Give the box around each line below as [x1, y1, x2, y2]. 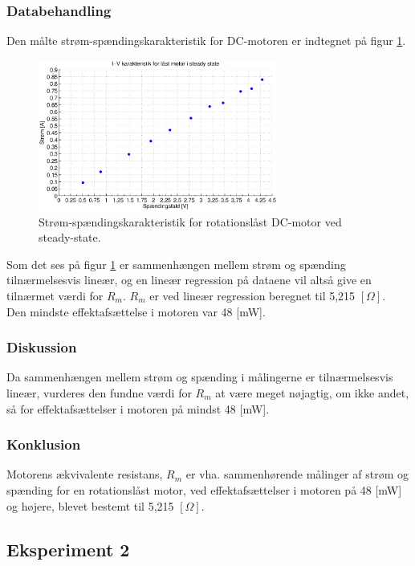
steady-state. [39, 229, 101, 246]
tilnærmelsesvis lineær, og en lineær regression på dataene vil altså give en [6, 271, 372, 288]
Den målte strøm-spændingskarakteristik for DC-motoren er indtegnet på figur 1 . [6, 32, 406, 49]
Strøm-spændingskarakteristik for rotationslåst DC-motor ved [39, 213, 342, 230]
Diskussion [6, 337, 77, 357]
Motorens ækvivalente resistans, [6, 466, 163, 483]
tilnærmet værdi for [6, 287, 104, 304]
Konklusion [6, 434, 81, 454]
